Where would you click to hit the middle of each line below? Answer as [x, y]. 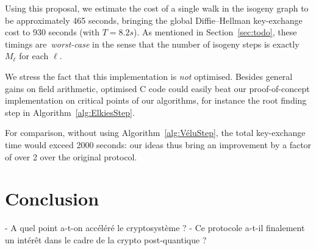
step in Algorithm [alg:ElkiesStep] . [70, 112]
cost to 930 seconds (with [52, 32]
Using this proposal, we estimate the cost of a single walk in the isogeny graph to [157, 8]
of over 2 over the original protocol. [71, 156]
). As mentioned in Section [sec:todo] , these [215, 32]
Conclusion [52, 198]
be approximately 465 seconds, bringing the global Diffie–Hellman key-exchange [154, 20]
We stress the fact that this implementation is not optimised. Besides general [149, 76]
